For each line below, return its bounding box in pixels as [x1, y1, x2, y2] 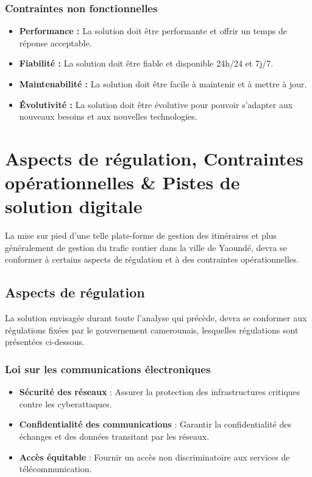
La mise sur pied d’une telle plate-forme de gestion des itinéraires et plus [5, 229, 277, 242]
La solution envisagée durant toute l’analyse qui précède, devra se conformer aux [5, 311, 307, 324]
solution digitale [5, 194, 143, 219]
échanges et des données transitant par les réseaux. [19, 430, 210, 443]
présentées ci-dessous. [5, 335, 85, 348]
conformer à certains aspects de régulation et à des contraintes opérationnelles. [5, 253, 299, 266]
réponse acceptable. [19, 36, 92, 49]
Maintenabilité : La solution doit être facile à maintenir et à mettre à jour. [19, 78, 307, 90]
